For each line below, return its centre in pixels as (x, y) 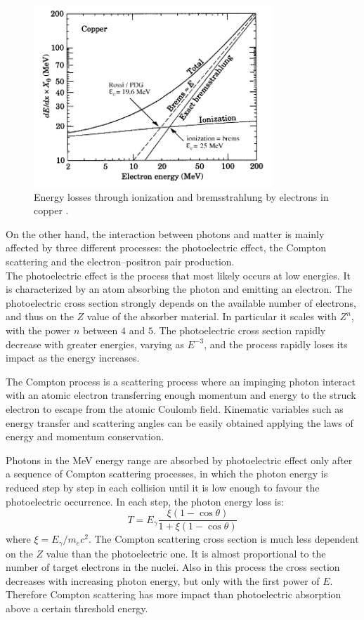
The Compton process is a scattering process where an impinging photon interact (181, 381)
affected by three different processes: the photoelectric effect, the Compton (166, 248)
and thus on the (40, 316)
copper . (51, 210)
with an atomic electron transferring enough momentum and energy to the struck (181, 395)
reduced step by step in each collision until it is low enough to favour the (163, 487)
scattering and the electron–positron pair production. (120, 261)
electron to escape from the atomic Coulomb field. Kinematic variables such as (175, 408)
